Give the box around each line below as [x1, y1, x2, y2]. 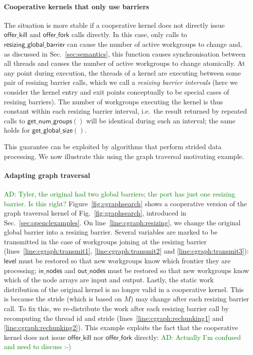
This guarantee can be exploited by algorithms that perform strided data [4, 141, 222, 151]
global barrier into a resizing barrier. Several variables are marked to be [4, 227, 217, 237]
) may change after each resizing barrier [130, 294, 249, 304]
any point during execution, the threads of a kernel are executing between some [4, 67, 241, 78]
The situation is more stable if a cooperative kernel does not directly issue [4, 20, 225, 30]
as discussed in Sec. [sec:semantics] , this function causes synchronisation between [4, 48, 246, 59]
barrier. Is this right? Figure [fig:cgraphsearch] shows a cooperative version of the [4, 198, 247, 208]
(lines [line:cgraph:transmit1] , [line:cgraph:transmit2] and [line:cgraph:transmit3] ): [4, 246, 249, 256]
